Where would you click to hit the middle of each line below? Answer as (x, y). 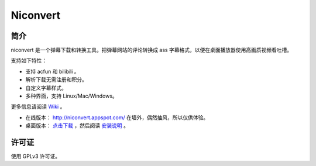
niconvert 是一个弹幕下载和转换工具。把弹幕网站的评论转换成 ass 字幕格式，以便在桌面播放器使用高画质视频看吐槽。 (152, 50)
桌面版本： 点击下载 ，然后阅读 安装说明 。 (77, 126)
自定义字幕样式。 (46, 88)
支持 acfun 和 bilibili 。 (52, 71)
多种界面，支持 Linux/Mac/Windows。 (72, 96)
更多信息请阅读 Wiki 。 (38, 107)
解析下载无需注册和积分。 (56, 79)
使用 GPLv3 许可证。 (36, 156)
